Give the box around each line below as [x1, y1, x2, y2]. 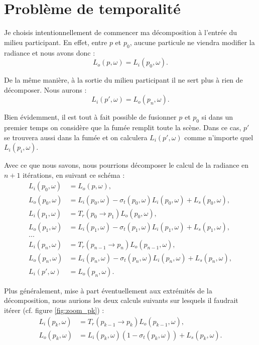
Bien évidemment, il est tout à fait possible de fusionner [4, 112, 177, 122]
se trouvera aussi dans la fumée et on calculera [4, 132, 148, 142]
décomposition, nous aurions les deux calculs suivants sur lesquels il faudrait [4, 295, 238, 305]
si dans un [201, 112, 233, 122]
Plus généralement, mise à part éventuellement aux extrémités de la [4, 285, 212, 295]
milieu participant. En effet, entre [4, 37, 107, 47]
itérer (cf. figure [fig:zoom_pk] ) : [4, 304, 104, 315]
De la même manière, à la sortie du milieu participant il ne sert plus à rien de [4, 75, 243, 85]
